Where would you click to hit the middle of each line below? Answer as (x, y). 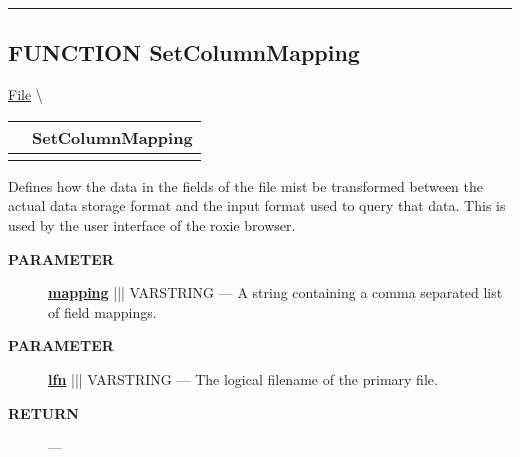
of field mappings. (102, 311)
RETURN (43, 412)
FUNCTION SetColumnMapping (184, 52)
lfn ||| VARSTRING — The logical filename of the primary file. (243, 378)
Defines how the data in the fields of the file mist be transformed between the (245, 185)
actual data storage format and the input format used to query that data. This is (257, 205)
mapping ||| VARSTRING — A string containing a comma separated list (275, 292)
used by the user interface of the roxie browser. (152, 224)
